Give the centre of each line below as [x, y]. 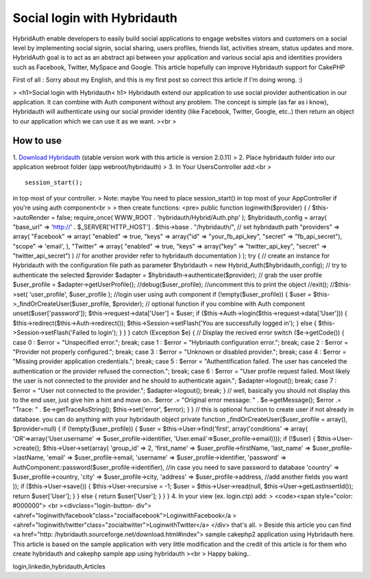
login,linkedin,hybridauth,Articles [59, 566]
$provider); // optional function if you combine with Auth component [208, 304]
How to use [37, 141]
